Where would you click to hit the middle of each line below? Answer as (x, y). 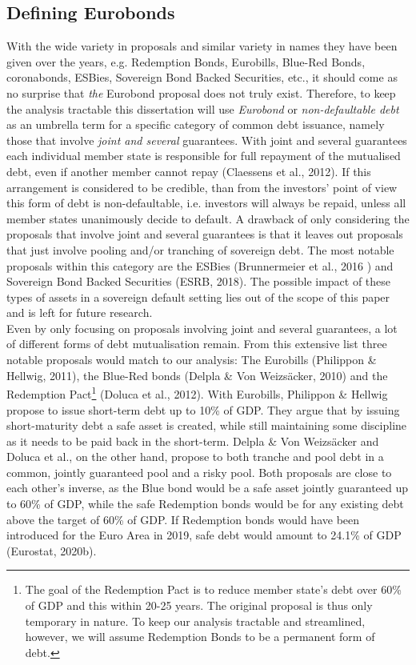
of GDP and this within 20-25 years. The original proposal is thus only (199, 605)
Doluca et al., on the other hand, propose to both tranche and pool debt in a (195, 457)
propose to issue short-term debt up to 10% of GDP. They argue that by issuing (203, 409)
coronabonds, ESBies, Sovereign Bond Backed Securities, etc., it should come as (202, 77)
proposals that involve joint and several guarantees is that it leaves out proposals (205, 234)
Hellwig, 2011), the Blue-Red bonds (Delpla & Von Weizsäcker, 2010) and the (197, 375)
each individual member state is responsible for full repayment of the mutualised (204, 156)
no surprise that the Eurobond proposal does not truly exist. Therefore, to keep (201, 92)
